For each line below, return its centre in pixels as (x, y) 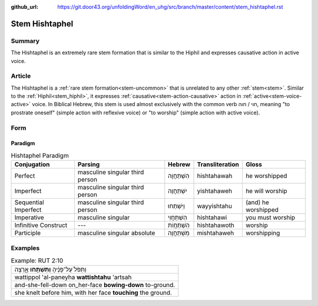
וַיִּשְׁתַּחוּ (177, 206)
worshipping (263, 233)
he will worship (266, 191)
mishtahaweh (216, 233)
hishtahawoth (216, 225)
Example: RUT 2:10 (37, 261)
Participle (28, 233)
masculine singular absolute (116, 233)
